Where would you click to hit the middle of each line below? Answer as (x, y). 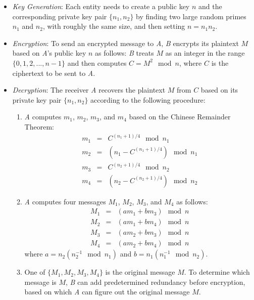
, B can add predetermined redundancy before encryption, (156, 282)
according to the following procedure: (148, 99)
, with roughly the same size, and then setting (114, 26)
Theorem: (39, 126)
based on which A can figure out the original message (107, 292)
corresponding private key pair (60, 16)
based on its (219, 90)
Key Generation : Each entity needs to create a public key (101, 6)
